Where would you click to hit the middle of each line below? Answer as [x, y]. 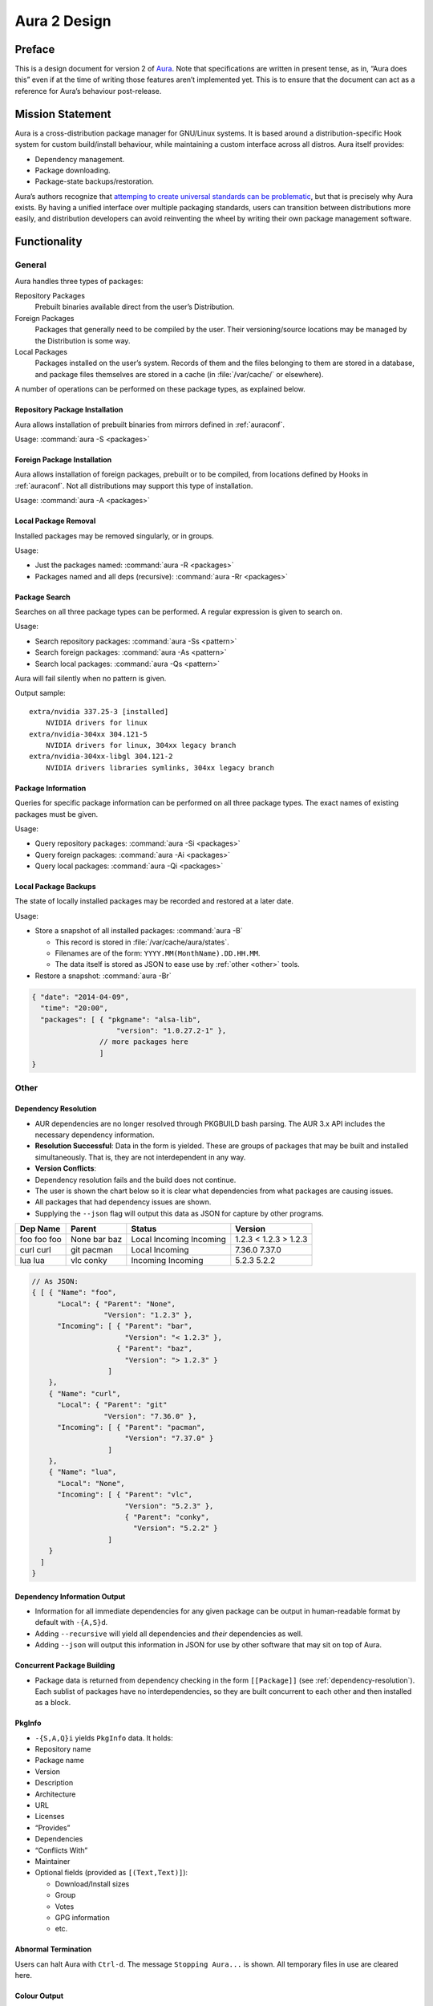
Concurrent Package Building [65, 1666]
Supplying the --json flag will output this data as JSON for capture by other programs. [179, 1213]
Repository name [63, 1749]
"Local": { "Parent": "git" [112, 1405]
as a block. [53, 1703]
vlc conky [89, 1261]
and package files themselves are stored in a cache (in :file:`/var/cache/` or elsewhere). [179, 374]
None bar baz [97, 1240]
